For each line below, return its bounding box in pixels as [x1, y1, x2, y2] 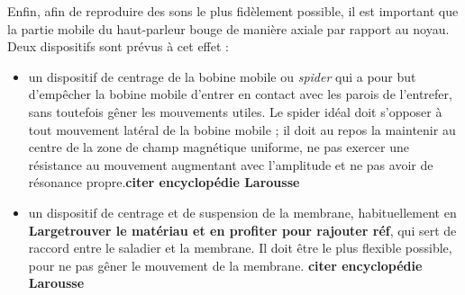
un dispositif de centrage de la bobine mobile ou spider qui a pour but [28, 67, 416, 85]
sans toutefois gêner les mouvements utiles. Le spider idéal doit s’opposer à [28, 102, 442, 121]
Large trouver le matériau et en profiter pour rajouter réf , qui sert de [28, 220, 457, 239]
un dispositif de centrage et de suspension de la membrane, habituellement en [28, 202, 457, 221]
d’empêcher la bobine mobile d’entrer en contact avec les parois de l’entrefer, [28, 85, 452, 103]
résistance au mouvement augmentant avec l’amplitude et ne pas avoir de [28, 155, 433, 174]
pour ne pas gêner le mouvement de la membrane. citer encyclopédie [28, 255, 423, 274]
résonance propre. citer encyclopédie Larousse [28, 173, 300, 192]
